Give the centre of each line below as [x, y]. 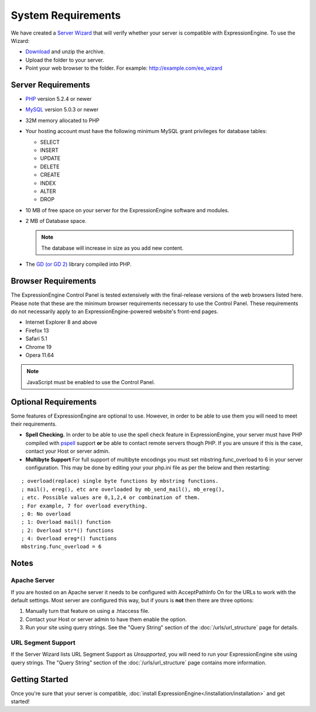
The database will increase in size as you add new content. [112, 248]
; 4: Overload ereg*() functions [69, 539]
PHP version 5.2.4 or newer [59, 99]
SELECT [50, 142]
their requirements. [34, 424]
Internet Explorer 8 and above [61, 322]
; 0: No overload [46, 514]
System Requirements [66, 15]
